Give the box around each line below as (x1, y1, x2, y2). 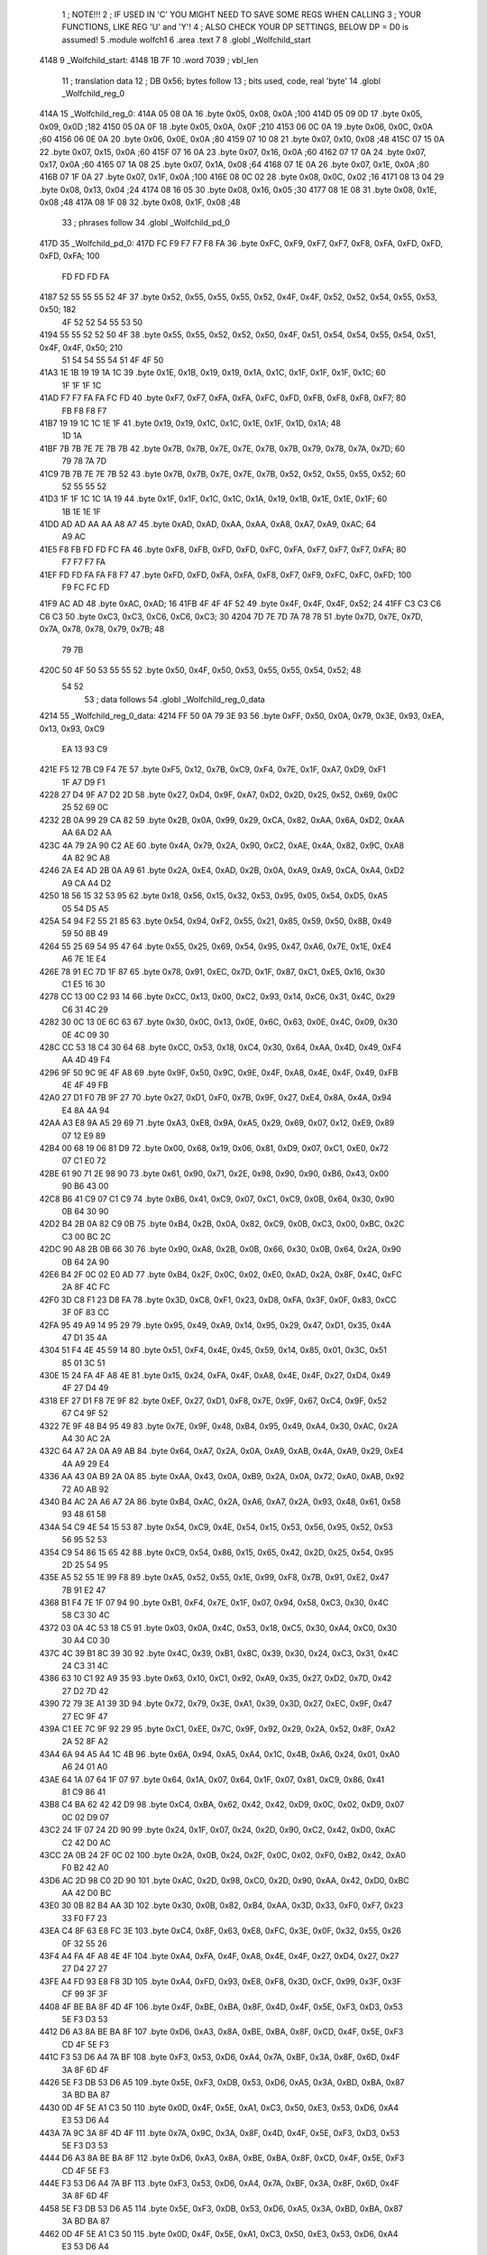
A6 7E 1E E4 (61, 953, 107, 964)
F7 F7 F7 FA (61, 557, 106, 567)
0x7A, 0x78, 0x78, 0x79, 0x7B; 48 (39, 623, 165, 635)
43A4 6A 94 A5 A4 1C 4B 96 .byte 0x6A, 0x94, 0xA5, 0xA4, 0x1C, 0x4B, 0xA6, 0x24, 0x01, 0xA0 (39, 1748, 400, 1759)
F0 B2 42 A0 (61, 1863, 109, 1873)
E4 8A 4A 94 (61, 1105, 110, 1116)
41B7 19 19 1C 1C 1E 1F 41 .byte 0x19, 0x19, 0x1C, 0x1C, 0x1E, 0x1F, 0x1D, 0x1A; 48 (39, 418, 342, 428)
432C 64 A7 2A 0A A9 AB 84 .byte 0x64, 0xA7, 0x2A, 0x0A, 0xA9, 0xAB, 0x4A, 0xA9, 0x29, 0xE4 (39, 1446, 404, 1457)
